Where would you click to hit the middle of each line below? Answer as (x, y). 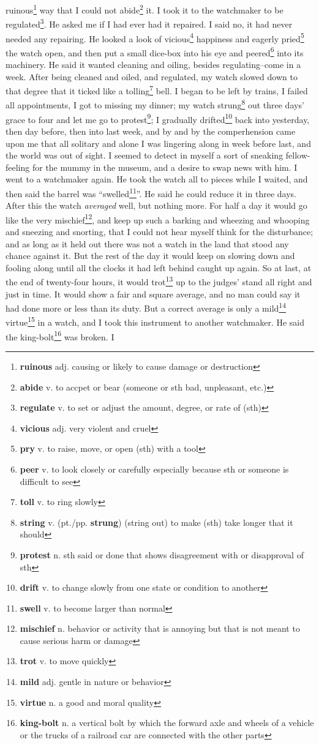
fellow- (298, 155)
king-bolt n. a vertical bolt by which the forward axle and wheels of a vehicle (167, 723)
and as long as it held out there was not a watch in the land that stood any (147, 243)
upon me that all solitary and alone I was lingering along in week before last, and (158, 143)
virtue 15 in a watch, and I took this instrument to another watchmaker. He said (155, 321)
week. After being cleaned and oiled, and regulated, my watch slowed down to (152, 76)
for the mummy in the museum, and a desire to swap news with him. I (165, 167)
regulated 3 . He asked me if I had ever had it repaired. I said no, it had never (149, 23)
